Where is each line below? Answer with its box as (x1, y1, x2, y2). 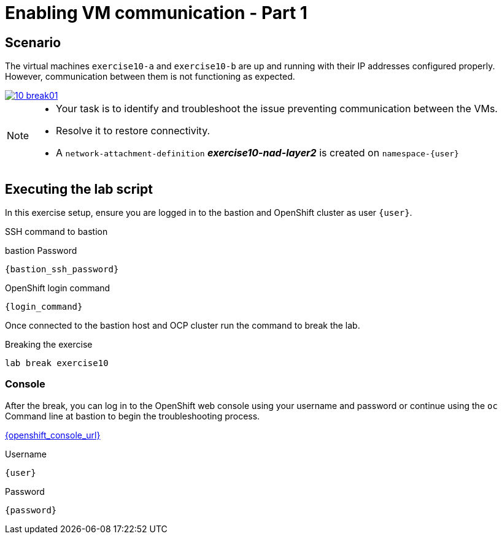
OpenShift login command (5, 283, 110, 294)
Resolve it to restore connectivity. (56, 124, 210, 137)
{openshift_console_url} (5, 429, 101, 440)
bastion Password (5, 245, 77, 256)
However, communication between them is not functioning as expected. (5, 71, 295, 82)
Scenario (5, 34, 61, 50)
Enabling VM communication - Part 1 (5, 2, 307, 23)
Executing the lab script (5, 181, 153, 197)
